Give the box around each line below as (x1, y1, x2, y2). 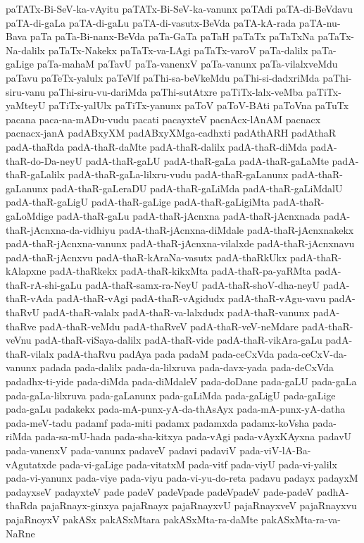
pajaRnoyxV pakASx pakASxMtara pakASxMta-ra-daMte (6, 511, 258, 526)
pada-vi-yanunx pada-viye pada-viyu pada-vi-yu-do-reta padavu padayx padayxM (6, 470, 358, 485)
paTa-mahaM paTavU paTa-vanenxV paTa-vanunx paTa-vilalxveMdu (37, 56, 338, 71)
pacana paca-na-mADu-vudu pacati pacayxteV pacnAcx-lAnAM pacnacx (6, 111, 321, 126)
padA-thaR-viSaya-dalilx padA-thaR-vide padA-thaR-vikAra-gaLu (34, 332, 322, 347)
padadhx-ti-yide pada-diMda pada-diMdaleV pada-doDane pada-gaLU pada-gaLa (6, 374, 357, 389)
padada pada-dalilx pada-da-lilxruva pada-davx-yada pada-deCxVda (39, 360, 334, 375)
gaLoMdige (6, 208, 54, 223)
